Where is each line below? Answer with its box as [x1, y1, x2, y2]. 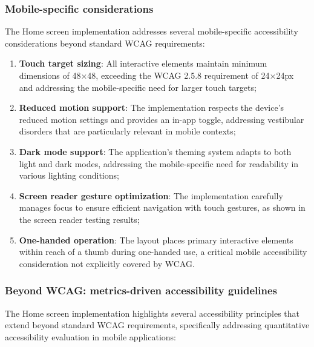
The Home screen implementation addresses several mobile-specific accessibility [5, 25, 298, 38]
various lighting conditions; [19, 169, 119, 182]
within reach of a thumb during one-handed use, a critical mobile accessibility [19, 245, 307, 258]
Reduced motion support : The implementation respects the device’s [19, 101, 284, 114]
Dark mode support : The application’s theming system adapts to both [19, 145, 292, 157]
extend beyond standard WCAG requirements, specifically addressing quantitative [5, 319, 310, 331]
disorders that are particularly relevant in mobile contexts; [19, 125, 236, 137]
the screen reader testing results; [19, 213, 140, 225]
